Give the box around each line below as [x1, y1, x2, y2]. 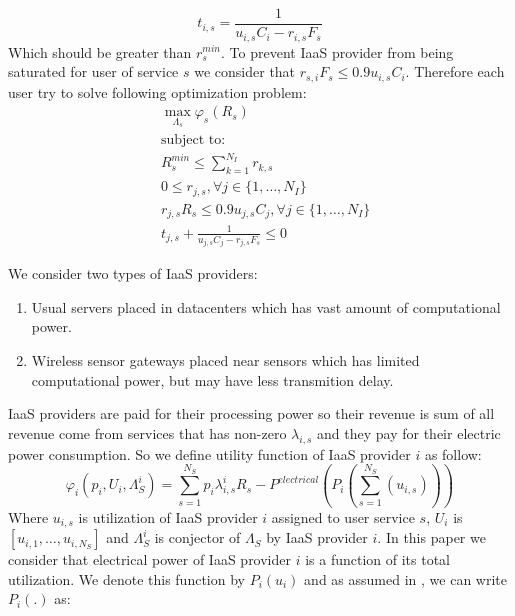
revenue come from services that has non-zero [8, 422, 287, 443]
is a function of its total [305, 549, 451, 570]
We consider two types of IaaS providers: [8, 263, 258, 284]
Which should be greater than [8, 41, 192, 62]
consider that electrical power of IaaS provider [8, 549, 291, 570]
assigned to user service [271, 506, 415, 527]
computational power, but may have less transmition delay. [31, 369, 394, 390]
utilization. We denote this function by [8, 568, 245, 589]
